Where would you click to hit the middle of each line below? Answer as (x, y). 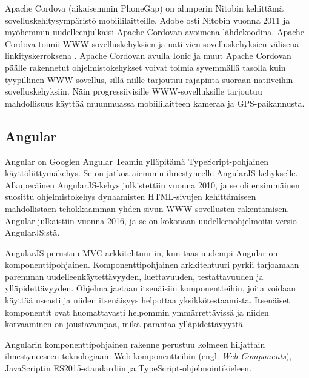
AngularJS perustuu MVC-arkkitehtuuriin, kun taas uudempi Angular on (141, 252)
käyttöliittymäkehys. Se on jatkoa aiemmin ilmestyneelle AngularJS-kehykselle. (151, 173)
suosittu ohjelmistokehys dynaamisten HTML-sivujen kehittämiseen (131, 197)
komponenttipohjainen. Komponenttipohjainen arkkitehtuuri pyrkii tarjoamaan (152, 264)
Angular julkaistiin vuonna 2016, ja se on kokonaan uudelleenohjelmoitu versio (151, 220)
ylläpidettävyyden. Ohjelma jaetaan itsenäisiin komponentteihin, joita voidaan (151, 288)
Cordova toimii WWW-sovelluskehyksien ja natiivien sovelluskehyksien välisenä (152, 43)
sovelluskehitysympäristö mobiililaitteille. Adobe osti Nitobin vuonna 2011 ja (148, 20)
